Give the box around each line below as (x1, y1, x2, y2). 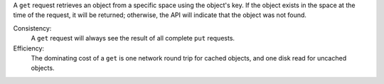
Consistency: (13, 23, 52, 32)
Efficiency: (13, 43, 45, 53)
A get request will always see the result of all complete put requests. (31, 34, 235, 43)
